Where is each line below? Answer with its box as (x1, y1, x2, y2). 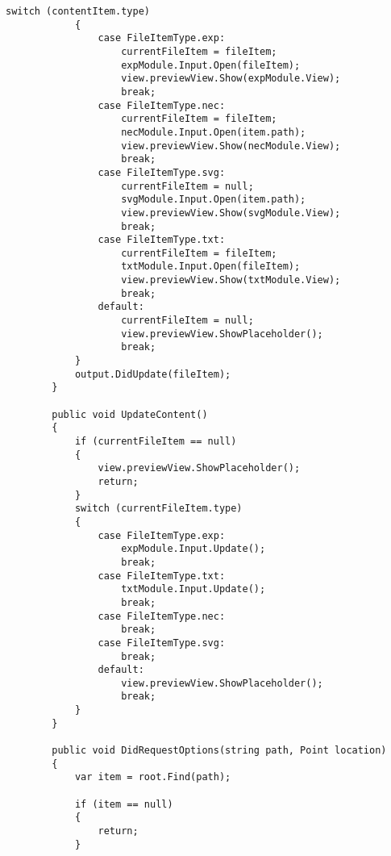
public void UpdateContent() (52, 408, 208, 420)
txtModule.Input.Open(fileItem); (121, 261, 301, 273)
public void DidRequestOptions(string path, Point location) (52, 745, 387, 757)
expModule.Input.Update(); (121, 543, 266, 555)
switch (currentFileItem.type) (74, 503, 243, 515)
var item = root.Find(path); (74, 771, 231, 783)
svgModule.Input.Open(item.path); (121, 194, 306, 206)
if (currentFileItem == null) (74, 436, 237, 447)
